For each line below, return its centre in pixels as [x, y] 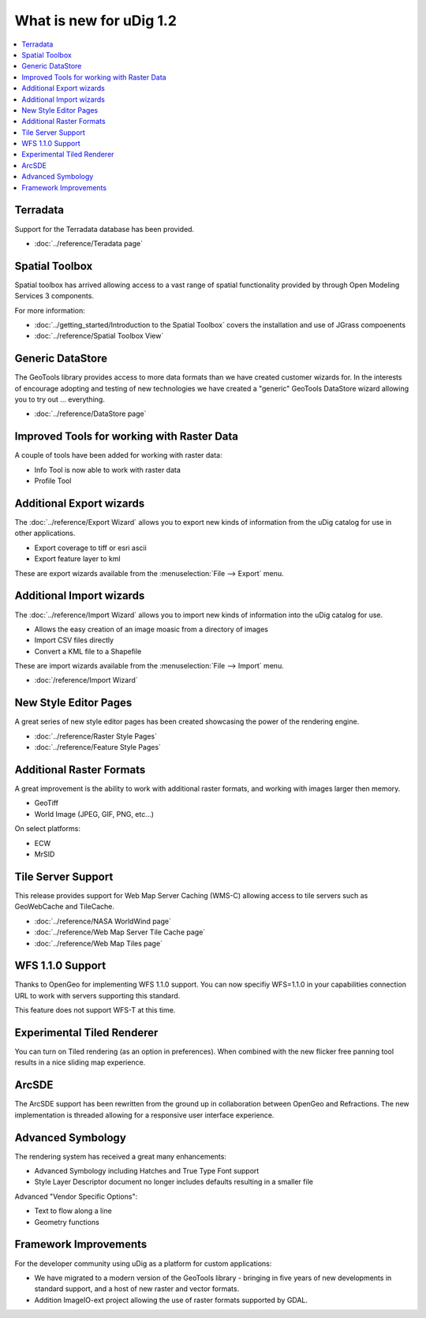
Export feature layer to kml [78, 559]
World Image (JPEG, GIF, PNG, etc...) [94, 814]
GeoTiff [47, 803]
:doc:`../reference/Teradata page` [89, 243]
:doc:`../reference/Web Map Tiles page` [99, 943]
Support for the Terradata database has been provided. [105, 229]
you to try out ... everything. [60, 399]
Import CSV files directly [74, 640]
